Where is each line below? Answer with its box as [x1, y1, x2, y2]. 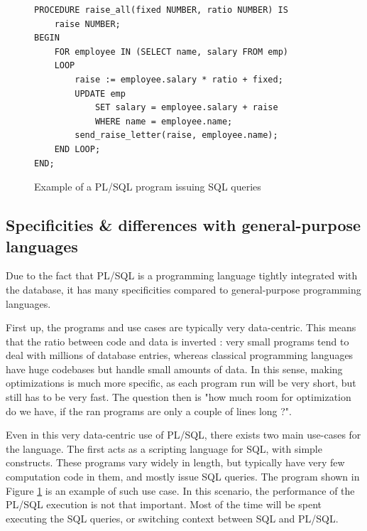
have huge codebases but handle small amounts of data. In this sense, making [6, 361, 343, 376]
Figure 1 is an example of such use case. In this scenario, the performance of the [6, 483, 355, 498]
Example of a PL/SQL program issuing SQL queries [34, 179, 261, 194]
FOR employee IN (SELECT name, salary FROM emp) [54, 46, 288, 57]
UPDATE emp [75, 88, 126, 99]
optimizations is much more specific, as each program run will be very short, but [6, 375, 356, 390]
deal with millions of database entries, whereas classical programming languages [6, 348, 354, 363]
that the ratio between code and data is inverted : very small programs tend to [6, 333, 349, 348]
